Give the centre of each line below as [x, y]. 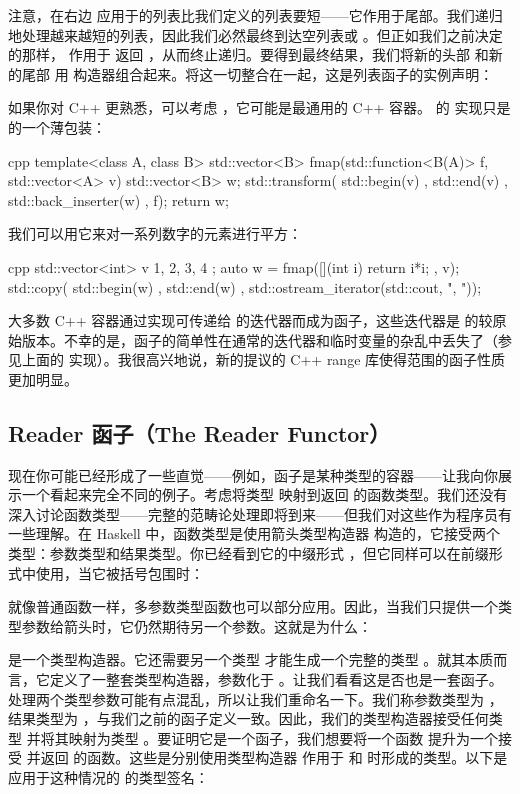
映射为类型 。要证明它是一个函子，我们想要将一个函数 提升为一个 [283, 737]
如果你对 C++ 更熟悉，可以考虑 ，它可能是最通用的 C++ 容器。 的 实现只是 [259, 107]
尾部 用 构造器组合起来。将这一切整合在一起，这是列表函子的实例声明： [257, 73]
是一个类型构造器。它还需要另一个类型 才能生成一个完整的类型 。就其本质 [251, 659]
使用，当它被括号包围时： [119, 572]
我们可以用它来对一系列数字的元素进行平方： [155, 233]
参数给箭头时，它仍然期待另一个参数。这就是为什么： [196, 625]
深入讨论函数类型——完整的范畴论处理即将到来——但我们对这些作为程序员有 [260, 513]
